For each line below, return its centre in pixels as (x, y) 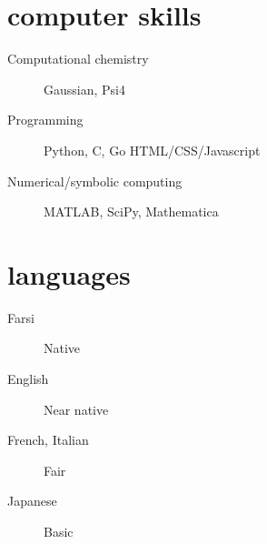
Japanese (32, 501)
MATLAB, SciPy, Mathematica (131, 212)
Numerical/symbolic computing (95, 181)
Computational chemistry (78, 59)
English (28, 378)
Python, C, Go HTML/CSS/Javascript (152, 150)
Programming (45, 120)
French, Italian (48, 440)
